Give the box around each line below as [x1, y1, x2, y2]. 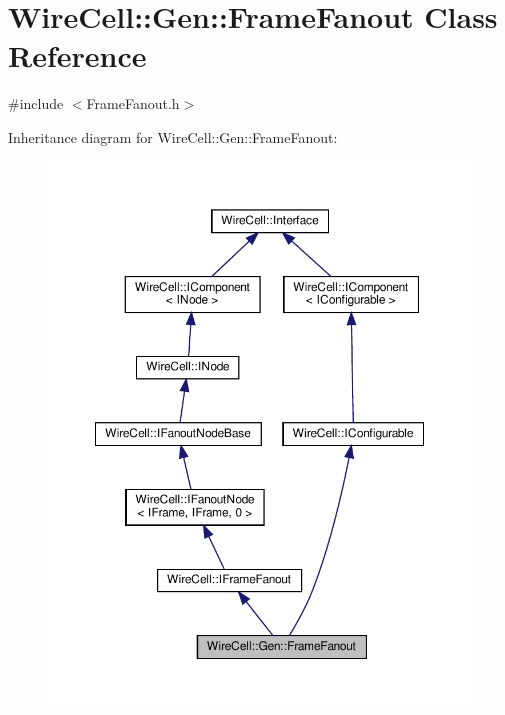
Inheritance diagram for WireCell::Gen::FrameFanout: [8, 126, 338, 147]
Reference [8, 35, 147, 76]
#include [8, 93, 64, 114]
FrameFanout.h [86, 93, 180, 114]
